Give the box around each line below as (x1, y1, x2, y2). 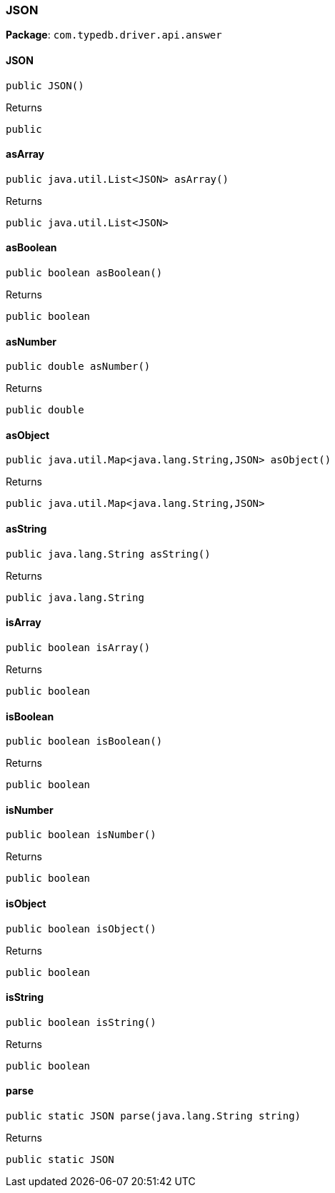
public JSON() (6, 79, 84, 91)
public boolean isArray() (6, 641, 151, 653)
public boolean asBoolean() (6, 267, 163, 279)
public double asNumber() (6, 361, 151, 373)
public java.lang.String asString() (6, 548, 211, 560)
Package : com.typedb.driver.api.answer (6, 29, 222, 41)
